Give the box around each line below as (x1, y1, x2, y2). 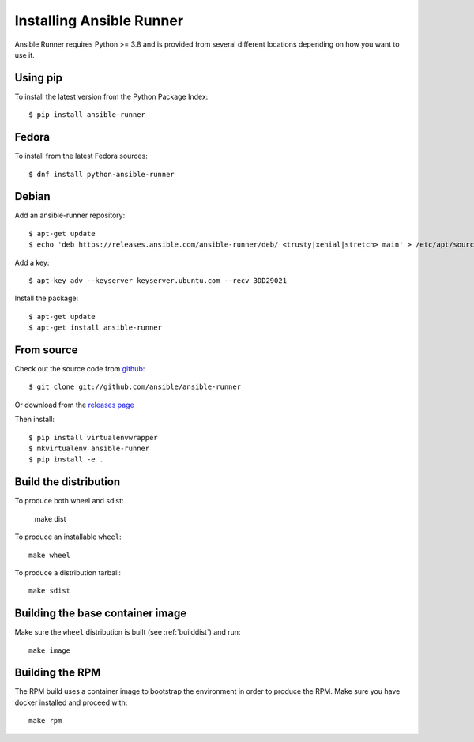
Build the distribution (14, 475, 121, 489)
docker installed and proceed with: (14, 698, 128, 707)
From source (14, 343, 78, 356)
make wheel (28, 550, 71, 559)
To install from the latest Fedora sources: (14, 151, 148, 161)
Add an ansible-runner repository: (14, 210, 126, 220)
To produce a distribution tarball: (14, 567, 122, 577)
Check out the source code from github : (14, 364, 145, 374)
